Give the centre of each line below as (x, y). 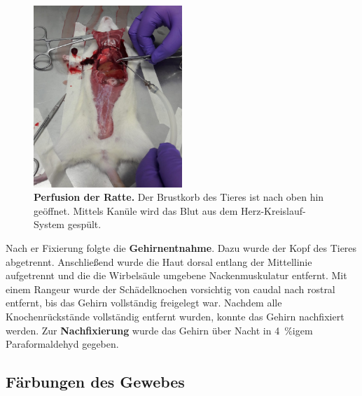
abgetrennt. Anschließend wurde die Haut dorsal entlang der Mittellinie (159, 261)
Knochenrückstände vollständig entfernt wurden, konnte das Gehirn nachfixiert (175, 317)
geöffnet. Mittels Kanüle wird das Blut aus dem (136, 210)
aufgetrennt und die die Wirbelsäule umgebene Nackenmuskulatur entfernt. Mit (176, 275)
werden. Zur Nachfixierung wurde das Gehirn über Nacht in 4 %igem (159, 330)
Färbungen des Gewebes (95, 382)
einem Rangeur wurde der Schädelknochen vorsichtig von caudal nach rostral (170, 289)
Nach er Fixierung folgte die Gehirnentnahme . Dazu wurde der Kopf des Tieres (181, 248)
